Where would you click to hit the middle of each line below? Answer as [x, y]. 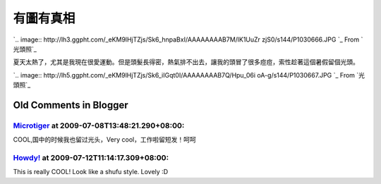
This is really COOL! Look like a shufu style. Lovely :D [91, 172]
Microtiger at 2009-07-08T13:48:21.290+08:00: [99, 125]
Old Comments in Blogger [71, 105]
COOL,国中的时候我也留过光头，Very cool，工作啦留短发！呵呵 [105, 140]
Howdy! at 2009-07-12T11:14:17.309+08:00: [91, 158]
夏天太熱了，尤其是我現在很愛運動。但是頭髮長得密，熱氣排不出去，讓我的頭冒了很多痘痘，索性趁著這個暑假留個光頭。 [186, 62]
